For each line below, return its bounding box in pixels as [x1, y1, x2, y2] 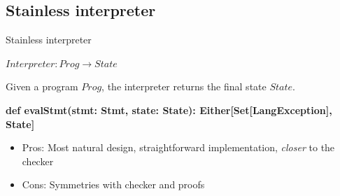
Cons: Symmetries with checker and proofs [22, 177, 205, 192]
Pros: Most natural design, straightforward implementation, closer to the [22, 140, 335, 155]
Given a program [6, 79, 78, 94]
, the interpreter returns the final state [101, 79, 267, 94]
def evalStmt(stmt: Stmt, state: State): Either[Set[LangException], [6, 102, 332, 117]
